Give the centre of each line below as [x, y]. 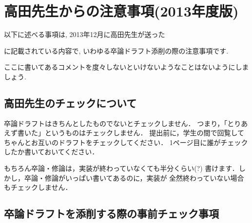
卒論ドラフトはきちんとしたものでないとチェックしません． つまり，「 [116, 123]
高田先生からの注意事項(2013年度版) [121, 11]
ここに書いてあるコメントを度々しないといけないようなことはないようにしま [126, 67]
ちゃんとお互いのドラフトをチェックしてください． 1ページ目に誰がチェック [126, 142]
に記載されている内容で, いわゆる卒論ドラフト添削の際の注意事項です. [116, 50]
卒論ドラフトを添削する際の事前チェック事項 [111, 214]
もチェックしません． [38, 187]
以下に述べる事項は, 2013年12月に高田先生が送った [85, 34]
